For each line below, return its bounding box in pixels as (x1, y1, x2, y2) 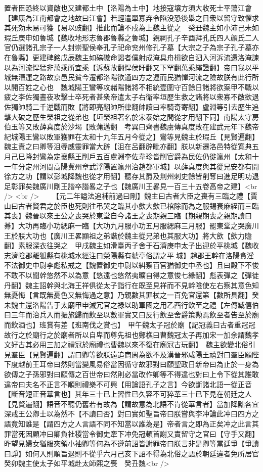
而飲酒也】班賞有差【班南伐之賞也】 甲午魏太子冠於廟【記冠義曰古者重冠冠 (4, 319, 255, 329)
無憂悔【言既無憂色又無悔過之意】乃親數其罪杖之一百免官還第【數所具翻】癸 (4, 290, 259, 300)
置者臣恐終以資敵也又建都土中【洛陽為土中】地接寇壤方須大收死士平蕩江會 (4, 3, 252, 13)
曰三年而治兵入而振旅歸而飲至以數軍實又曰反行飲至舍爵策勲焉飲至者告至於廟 (4, 309, 259, 320)
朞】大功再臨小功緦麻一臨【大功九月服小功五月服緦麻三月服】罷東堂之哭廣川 (4, 220, 259, 231)
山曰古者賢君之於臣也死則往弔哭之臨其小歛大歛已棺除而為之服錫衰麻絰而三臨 (4, 200, 259, 211)
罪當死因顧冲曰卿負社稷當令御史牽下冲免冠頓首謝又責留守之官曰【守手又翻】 (4, 428, 259, 439)
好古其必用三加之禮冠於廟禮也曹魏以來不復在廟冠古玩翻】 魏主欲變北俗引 (11, 339, 255, 350)
